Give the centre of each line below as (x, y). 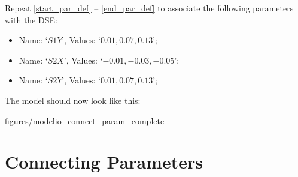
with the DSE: (31, 19)
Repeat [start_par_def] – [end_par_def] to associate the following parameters (149, 8)
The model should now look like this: (73, 100)
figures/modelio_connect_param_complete (85, 120)
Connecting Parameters (104, 162)
